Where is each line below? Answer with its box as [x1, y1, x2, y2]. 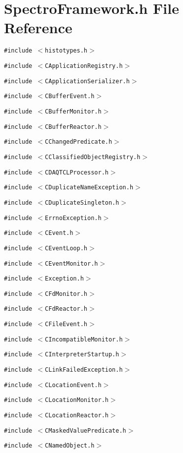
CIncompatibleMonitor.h [45, 336, 123, 343]
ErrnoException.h [45, 214, 102, 222]
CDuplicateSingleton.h [45, 199, 119, 206]
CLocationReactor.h [45, 412, 109, 419]
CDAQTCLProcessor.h [45, 169, 109, 176]
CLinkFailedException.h [45, 366, 123, 374]
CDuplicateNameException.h [45, 184, 134, 191]
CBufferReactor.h [45, 123, 102, 130]
